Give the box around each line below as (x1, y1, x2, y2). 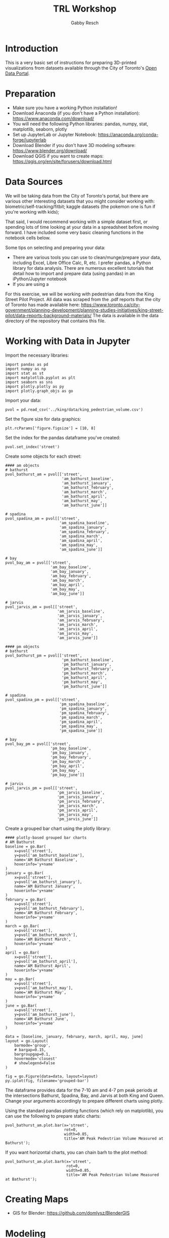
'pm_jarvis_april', (57, 808, 98, 813)
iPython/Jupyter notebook (12, 276, 67, 282)
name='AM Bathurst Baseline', (14, 857, 78, 862)
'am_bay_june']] (50, 591, 85, 596)
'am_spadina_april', (59, 538, 102, 543)
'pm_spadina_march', (59, 715, 102, 720)
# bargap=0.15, (14, 1047, 46, 1052)
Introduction (5, 42, 59, 54)
